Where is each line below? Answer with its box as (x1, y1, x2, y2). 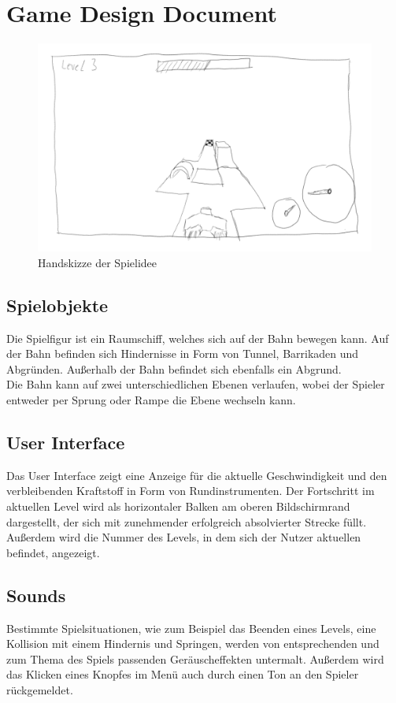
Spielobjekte (6, 292, 109, 317)
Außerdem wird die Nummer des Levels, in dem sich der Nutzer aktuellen (6, 529, 361, 545)
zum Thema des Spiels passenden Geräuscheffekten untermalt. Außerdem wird (6, 650, 384, 667)
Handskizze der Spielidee (38, 254, 157, 270)
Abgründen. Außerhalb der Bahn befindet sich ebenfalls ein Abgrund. (6, 360, 342, 377)
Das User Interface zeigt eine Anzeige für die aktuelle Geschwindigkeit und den (6, 467, 387, 483)
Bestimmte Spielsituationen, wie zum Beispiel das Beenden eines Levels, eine (6, 619, 376, 636)
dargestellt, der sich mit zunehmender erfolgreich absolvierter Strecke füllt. (6, 513, 367, 530)
